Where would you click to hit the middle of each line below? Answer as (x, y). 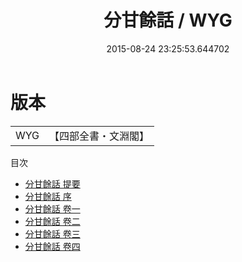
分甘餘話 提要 (52, 183)
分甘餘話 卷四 (52, 246)
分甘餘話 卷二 (52, 221)
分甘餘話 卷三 (52, 233)
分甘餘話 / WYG (168, 20)
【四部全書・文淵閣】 (99, 136)
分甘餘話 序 (48, 196)
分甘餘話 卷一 (52, 208)
